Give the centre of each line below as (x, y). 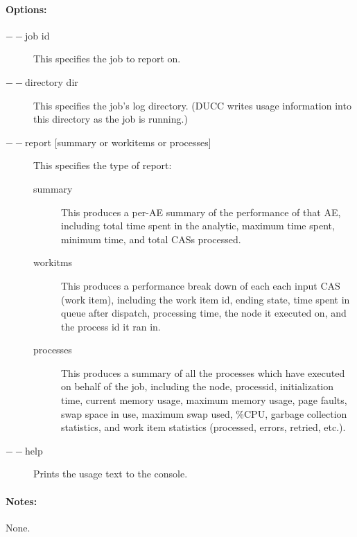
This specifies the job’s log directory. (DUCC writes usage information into (192, 105)
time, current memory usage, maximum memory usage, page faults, (204, 400)
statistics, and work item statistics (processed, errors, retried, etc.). (203, 427)
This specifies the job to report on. (107, 59)
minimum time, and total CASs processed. (151, 239)
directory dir (52, 81)
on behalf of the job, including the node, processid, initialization (198, 386)
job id (37, 35)
